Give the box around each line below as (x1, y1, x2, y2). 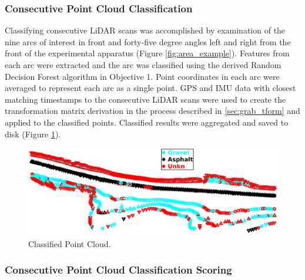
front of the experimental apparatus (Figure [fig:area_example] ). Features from (5, 47, 290, 59)
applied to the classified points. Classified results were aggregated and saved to (5, 116, 289, 128)
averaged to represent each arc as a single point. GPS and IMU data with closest (5, 82, 296, 94)
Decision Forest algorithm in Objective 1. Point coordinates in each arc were (5, 70, 280, 82)
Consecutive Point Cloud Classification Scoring (5, 262, 232, 277)
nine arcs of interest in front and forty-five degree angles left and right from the (5, 35, 291, 48)
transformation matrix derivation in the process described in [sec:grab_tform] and (5, 104, 300, 117)
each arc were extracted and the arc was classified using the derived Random (5, 59, 281, 70)
